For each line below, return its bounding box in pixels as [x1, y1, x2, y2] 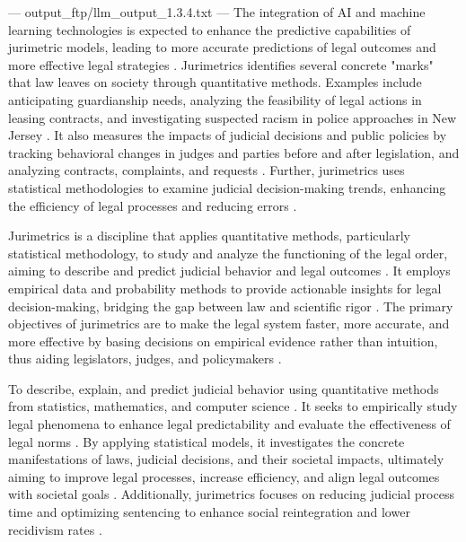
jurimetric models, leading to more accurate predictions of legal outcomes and [8, 38, 436, 57]
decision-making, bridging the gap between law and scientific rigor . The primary [8, 296, 453, 315]
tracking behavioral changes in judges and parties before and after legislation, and [8, 143, 460, 162]
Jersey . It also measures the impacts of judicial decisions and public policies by [8, 126, 447, 144]
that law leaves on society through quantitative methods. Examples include [8, 73, 422, 92]
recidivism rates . [8, 520, 102, 538]
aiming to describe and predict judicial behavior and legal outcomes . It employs [8, 261, 451, 280]
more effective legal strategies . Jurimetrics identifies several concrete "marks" [8, 55, 434, 74]
